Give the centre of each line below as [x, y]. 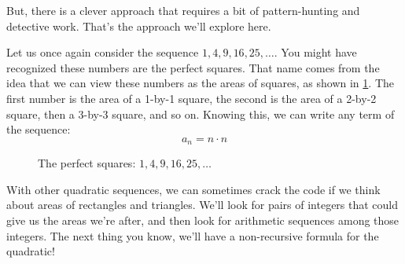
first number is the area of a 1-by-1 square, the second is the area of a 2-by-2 [191, 98]
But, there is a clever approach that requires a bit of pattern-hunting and [183, 10]
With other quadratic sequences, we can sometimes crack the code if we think [193, 189]
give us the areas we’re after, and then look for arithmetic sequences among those [203, 220]
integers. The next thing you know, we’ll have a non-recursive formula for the [193, 235]
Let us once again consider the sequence [103, 52]
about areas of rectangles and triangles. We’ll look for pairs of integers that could [202, 205]
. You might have [315, 52]
